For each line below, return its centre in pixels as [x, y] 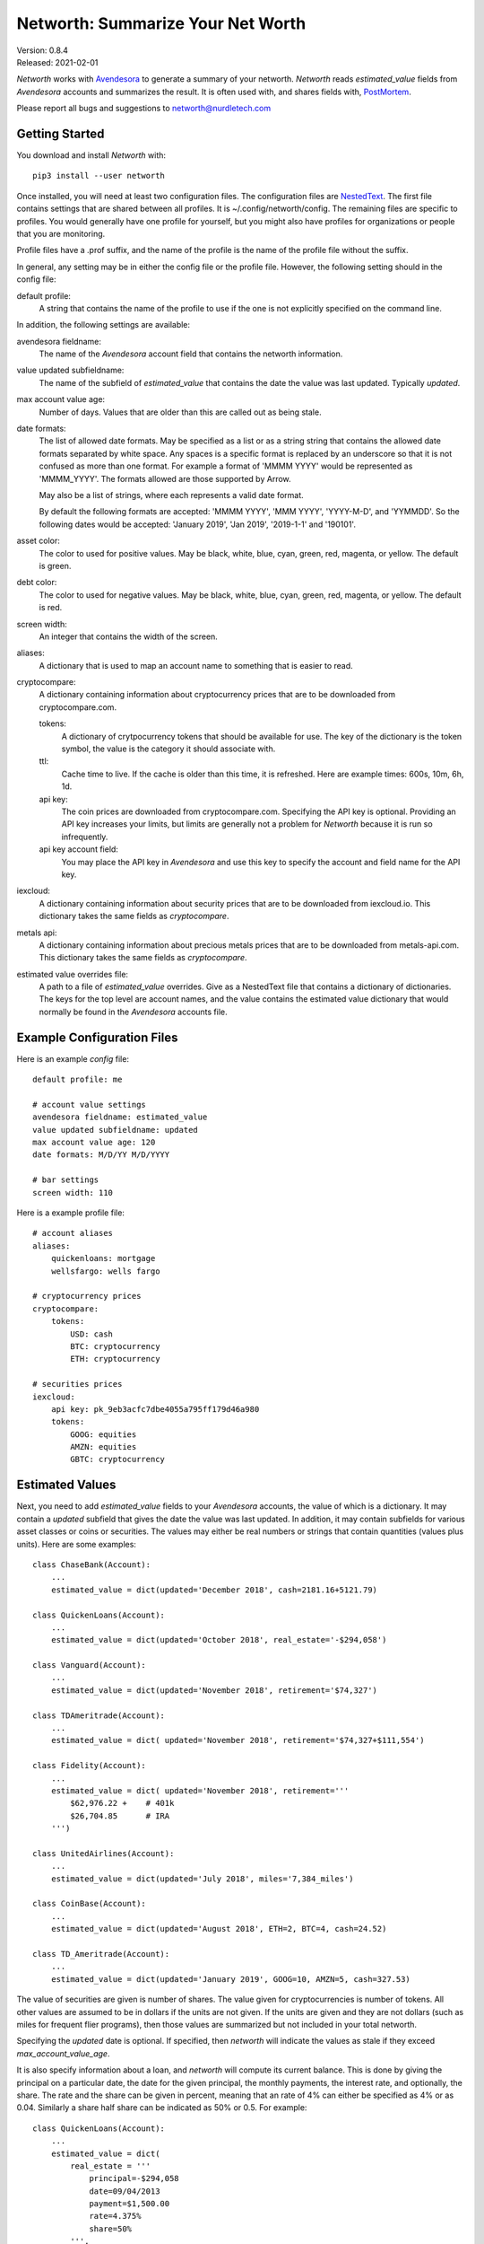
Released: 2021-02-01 [57, 62]
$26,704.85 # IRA [120, 1816]
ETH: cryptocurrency [115, 1359]
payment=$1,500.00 [130, 2204]
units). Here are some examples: [76, 1544]
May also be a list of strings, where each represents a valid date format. [171, 495]
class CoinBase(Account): [90, 1904]
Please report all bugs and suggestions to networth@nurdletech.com [144, 109]
